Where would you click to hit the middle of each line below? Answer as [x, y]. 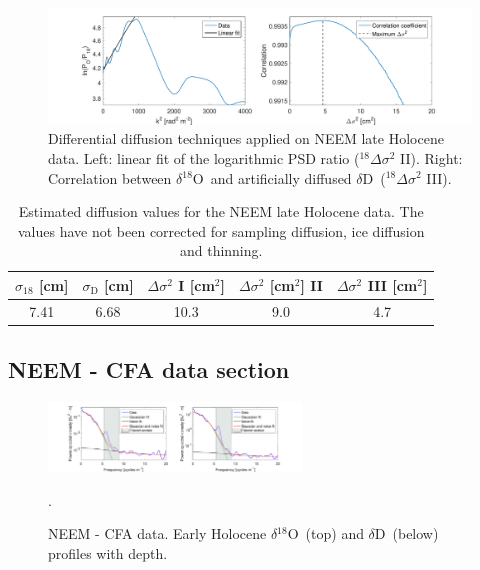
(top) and [334, 533]
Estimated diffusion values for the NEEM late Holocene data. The [221, 211]
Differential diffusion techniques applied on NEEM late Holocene [246, 138]
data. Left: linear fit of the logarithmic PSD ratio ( [204, 157]
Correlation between [110, 177]
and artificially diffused [281, 177]
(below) [415, 533]
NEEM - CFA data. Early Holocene [157, 533]
